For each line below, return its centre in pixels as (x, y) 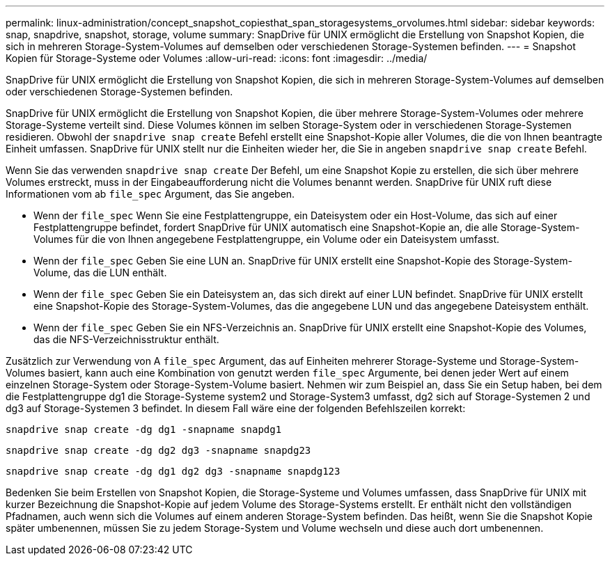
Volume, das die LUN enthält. (100, 272)
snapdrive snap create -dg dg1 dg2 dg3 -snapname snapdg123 (173, 471)
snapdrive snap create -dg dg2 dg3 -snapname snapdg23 (158, 450)
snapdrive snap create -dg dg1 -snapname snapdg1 (144, 429)
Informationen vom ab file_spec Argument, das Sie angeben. (150, 194)
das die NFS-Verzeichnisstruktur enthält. (126, 339)
